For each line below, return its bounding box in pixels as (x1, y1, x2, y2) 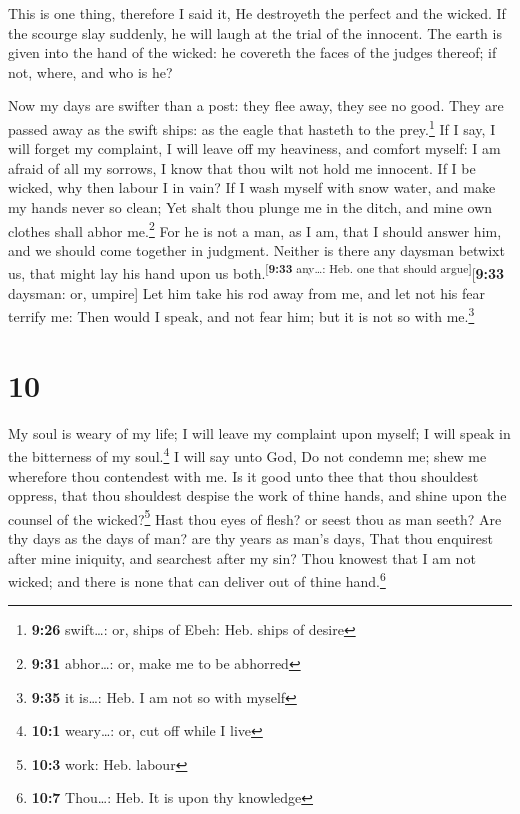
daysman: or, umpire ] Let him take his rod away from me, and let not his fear (8, 282, 486, 303)
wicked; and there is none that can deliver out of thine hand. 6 (8, 568, 386, 591)
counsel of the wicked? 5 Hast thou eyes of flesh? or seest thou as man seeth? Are (8, 505, 502, 529)
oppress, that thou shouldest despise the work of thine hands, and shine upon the (8, 485, 507, 506)
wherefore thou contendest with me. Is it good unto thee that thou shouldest (8, 465, 479, 486)
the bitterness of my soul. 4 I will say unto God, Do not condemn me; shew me (8, 443, 487, 466)
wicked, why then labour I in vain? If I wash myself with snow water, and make (8, 177, 496, 198)
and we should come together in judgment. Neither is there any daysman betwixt (8, 239, 505, 260)
